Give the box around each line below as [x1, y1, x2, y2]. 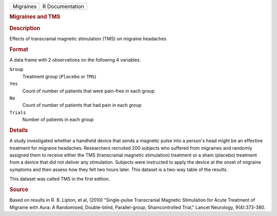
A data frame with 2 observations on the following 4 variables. [9, 56, 141, 63]
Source [9, 186, 29, 193]
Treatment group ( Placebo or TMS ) [22, 73, 97, 80]
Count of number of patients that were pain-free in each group [22, 88, 155, 94]
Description [9, 25, 41, 32]
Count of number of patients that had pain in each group [22, 102, 142, 108]
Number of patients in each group [22, 116, 94, 123]
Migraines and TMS [9, 13, 61, 21]
